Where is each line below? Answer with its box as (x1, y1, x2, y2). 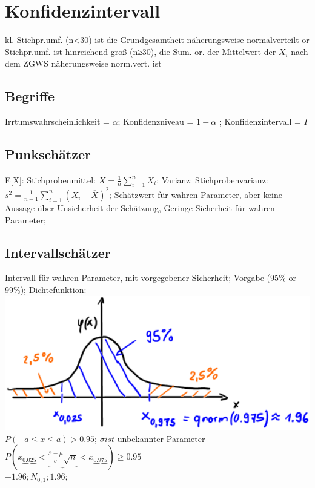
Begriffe (5, 87, 55, 105)
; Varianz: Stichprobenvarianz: (156, 173, 268, 186)
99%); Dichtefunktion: (5, 283, 87, 295)
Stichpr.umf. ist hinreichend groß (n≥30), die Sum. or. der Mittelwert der (5, 45, 276, 58)
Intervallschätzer (5, 243, 111, 262)
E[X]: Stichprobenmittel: (5, 173, 96, 186)
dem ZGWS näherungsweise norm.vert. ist (5, 57, 162, 70)
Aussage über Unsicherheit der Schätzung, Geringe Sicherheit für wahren (5, 201, 275, 214)
